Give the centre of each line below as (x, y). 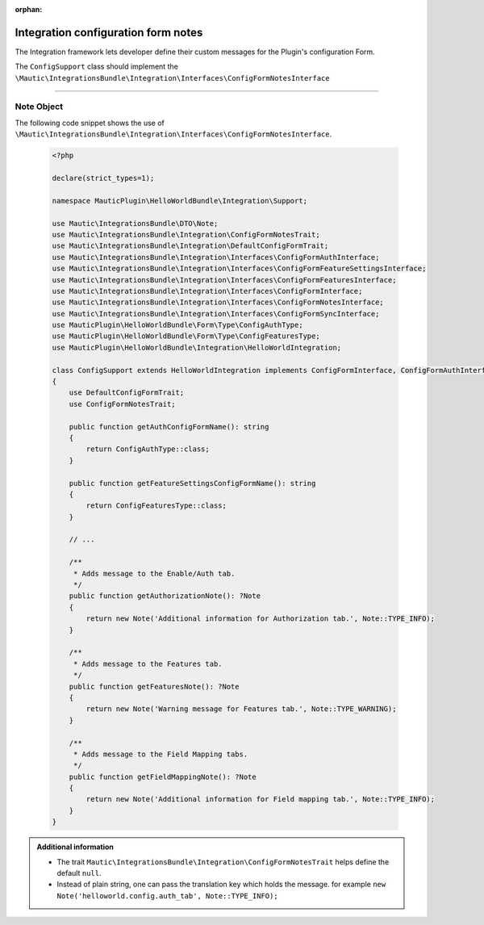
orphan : (29, 9)
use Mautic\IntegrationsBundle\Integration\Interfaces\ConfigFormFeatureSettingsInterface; (239, 269)
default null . (79, 873)
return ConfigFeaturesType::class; (156, 506)
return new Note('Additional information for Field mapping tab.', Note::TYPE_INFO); (261, 799)
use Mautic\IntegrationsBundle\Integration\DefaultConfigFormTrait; (190, 246)
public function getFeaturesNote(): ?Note (154, 686)
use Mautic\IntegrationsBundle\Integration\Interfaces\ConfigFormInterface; (207, 291)
